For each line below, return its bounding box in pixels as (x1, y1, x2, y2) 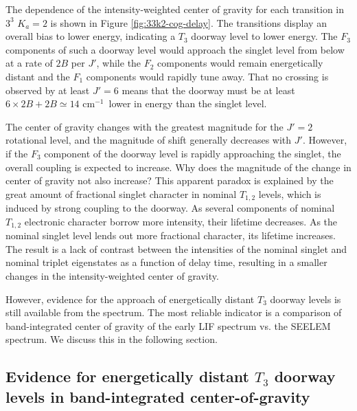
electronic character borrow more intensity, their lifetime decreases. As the (24, 214, 338, 228)
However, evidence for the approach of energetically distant (5, 291, 255, 306)
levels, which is (258, 186, 321, 201)
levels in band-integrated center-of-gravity (5, 386, 310, 407)
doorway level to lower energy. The (191, 29, 338, 43)
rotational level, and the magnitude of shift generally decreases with (5, 133, 292, 147)
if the (5, 146, 28, 160)
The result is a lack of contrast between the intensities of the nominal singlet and (5, 241, 347, 256)
